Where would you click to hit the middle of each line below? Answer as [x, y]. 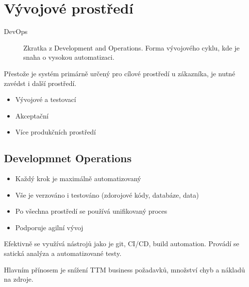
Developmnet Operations [68, 158]
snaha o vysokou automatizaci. [69, 57]
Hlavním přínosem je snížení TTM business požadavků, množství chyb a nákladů [124, 269]
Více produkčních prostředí [56, 132]
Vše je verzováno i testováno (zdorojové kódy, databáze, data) [107, 194]
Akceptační [32, 115]
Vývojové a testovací [46, 99]
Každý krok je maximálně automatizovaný [78, 178]
